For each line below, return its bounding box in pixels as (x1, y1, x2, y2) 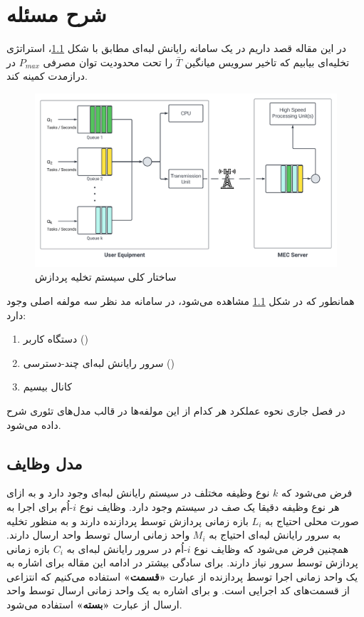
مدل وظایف (6, 452, 83, 474)
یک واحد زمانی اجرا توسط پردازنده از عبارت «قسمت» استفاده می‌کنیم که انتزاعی (6, 569, 358, 584)
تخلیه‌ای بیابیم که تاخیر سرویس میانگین (184, 54, 350, 69)
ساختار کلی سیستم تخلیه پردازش (35, 269, 177, 284)
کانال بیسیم (23, 379, 72, 394)
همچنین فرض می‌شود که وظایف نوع (194, 541, 349, 556)
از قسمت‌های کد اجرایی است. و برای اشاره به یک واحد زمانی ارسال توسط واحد (6, 583, 350, 598)
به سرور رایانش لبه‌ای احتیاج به (209, 527, 341, 542)
